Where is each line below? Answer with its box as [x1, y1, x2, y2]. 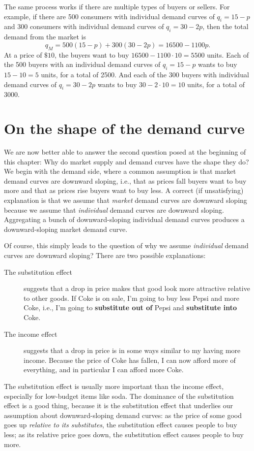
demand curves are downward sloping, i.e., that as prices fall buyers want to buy [4, 175, 247, 186]
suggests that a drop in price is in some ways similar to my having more [24, 345, 241, 355]
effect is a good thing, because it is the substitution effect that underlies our [4, 400, 233, 411]
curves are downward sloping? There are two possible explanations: [4, 250, 206, 260]
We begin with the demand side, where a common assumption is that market [4, 166, 236, 176]
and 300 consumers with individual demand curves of [4, 21, 164, 32]
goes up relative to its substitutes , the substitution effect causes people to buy [4, 419, 237, 430]
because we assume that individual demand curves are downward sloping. [4, 204, 224, 215]
